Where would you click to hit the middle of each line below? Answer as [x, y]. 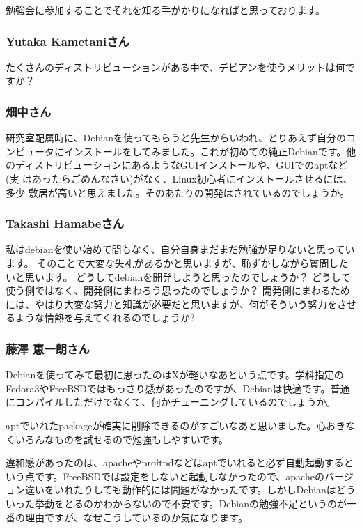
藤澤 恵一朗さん [48, 348]
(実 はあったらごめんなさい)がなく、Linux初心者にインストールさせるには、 [179, 178]
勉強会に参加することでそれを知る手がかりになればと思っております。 [166, 10]
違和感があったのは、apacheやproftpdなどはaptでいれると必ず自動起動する [175, 462]
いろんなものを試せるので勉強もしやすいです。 [122, 439]
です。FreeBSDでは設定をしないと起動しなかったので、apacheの [179, 476]
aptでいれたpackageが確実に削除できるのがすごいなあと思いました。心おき [176, 425]
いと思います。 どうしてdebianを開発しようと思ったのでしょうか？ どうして [178, 276]
